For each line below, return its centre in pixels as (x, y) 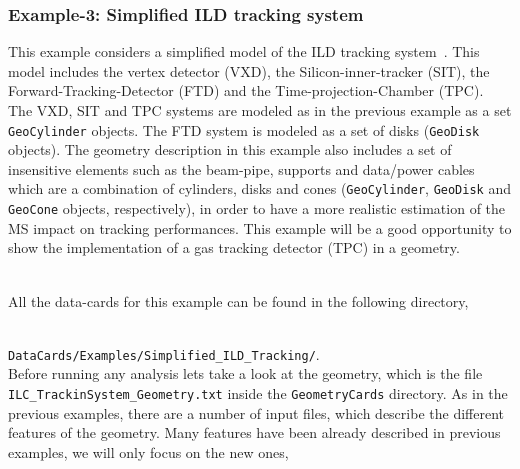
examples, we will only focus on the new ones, (148, 451)
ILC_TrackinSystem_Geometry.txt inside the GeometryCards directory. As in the (258, 392)
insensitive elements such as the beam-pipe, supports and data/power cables (241, 168)
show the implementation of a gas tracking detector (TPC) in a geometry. (234, 247)
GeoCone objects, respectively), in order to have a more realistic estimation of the (257, 208)
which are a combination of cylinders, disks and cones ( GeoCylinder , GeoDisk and (259, 188)
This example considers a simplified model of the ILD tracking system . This (244, 51)
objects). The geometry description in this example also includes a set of (230, 149)
